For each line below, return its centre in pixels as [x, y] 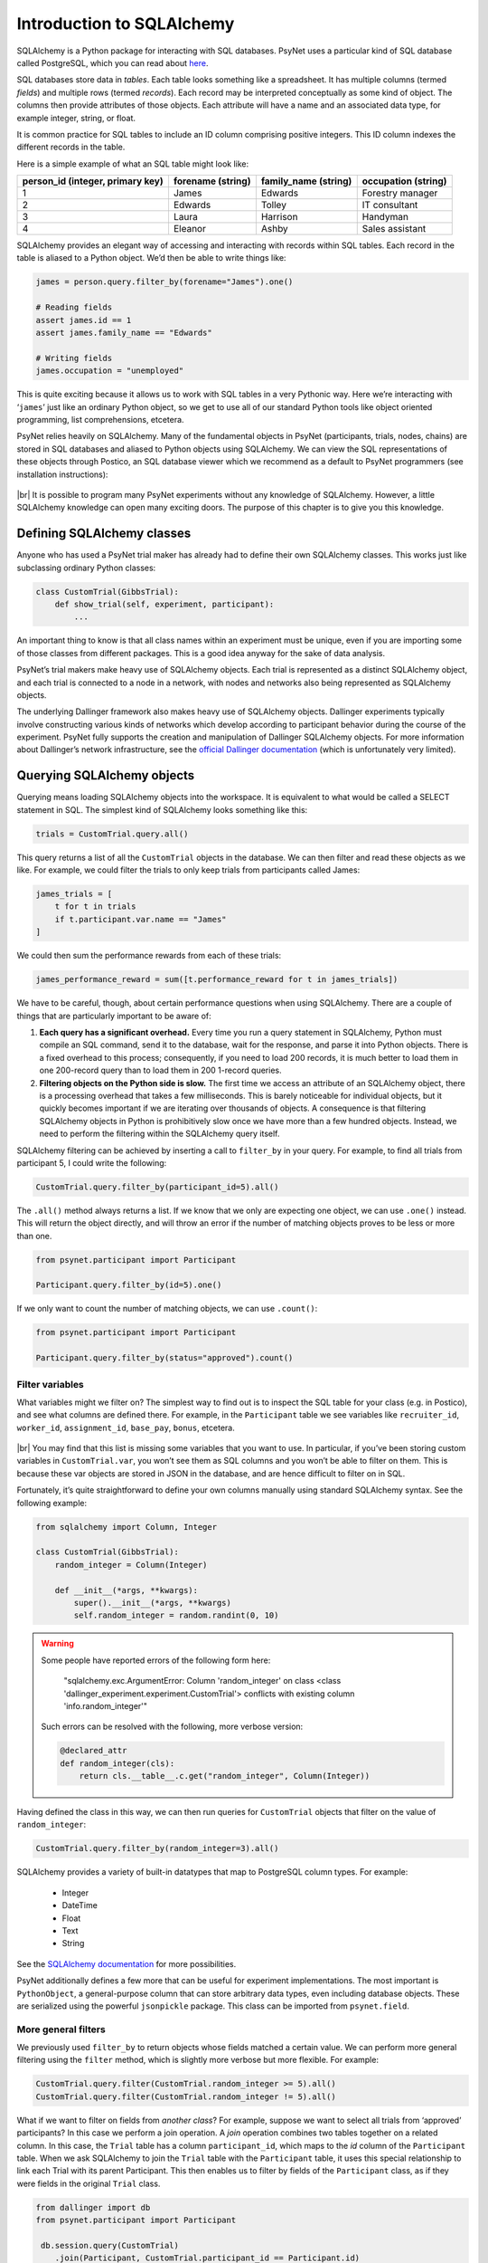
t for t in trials [95, 907]
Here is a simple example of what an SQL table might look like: [132, 164]
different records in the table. [71, 147]
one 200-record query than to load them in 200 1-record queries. [160, 1070]
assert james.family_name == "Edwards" [124, 333]
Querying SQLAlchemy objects [106, 775]
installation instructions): [62, 474]
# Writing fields [74, 358]
